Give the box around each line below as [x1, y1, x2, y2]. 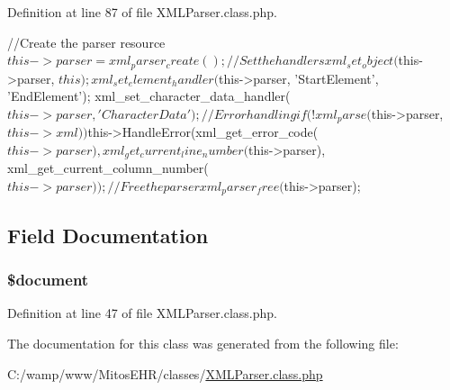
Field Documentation [7, 221, 209, 249]
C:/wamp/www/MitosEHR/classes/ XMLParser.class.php [7, 364, 323, 383]
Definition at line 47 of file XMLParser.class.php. [7, 304, 277, 322]
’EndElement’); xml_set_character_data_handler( [7, 86, 291, 105]
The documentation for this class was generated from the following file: [7, 333, 399, 352]
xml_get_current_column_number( [7, 159, 209, 177]
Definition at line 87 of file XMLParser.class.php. [7, 3, 277, 21]
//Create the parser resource [7, 32, 166, 51]
